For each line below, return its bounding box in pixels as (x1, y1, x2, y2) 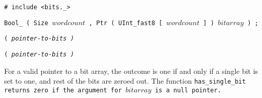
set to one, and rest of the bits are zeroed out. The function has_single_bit (4, 75, 246, 86)
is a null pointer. (155, 86, 221, 94)
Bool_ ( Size (4, 19, 48, 27)
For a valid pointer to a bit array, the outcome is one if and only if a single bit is (4, 65, 258, 76)
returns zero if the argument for (4, 86, 122, 94)
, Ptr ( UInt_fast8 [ (89, 19, 163, 27)
